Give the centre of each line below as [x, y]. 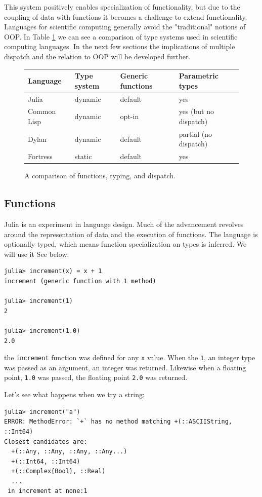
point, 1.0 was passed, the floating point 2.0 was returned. [96, 377]
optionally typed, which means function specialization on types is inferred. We [125, 244]
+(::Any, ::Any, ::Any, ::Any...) [69, 452]
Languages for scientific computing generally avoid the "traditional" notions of [125, 27]
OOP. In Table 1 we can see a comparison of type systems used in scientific [121, 36]
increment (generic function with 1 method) [80, 281]
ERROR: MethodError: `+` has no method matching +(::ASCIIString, [118, 422]
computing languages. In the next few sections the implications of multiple [120, 46]
